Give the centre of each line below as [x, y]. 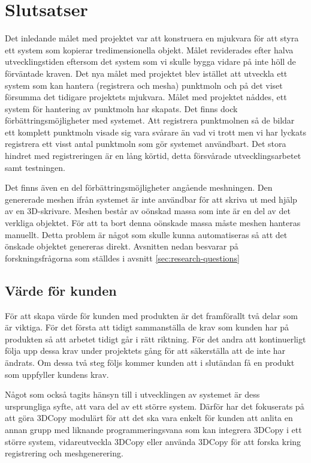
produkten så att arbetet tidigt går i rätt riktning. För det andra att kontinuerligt [155, 339]
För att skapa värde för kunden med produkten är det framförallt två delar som [151, 315]
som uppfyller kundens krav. [57, 374]
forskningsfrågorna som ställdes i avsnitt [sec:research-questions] [122, 258]
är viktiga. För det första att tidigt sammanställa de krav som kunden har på [147, 327]
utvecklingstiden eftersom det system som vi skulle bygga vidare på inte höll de [150, 61]
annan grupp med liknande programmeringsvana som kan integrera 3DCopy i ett [153, 429]
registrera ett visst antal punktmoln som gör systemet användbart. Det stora [146, 144]
